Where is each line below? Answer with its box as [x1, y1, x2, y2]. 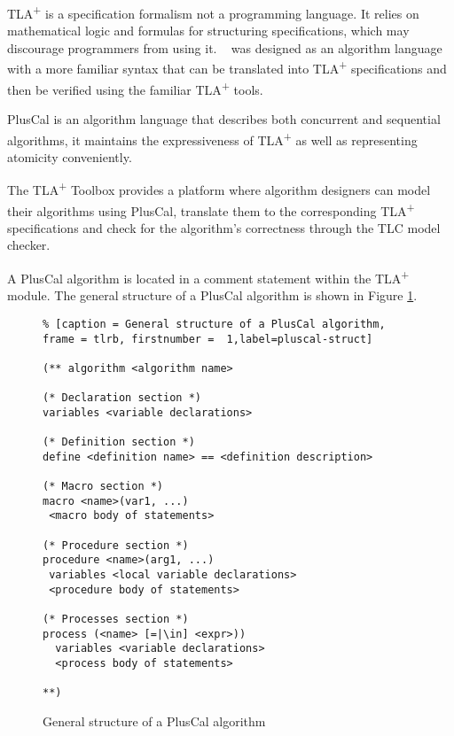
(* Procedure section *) [43, 538, 189, 552]
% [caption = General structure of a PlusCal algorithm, [43, 317, 386, 330]
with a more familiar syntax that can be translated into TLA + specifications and [7, 57, 447, 78]
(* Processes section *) [43, 613, 189, 626]
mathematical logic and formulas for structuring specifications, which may [7, 21, 410, 40]
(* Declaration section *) [43, 391, 201, 405]
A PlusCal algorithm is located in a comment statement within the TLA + [7, 267, 410, 287]
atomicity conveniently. [7, 147, 132, 166]
